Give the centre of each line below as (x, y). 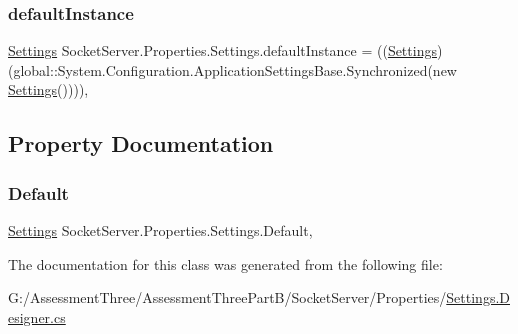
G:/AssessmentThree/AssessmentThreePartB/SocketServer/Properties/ (227, 297)
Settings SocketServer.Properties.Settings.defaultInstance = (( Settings (222, 50)
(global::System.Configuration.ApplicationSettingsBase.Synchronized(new (232, 69)
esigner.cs (37, 316)
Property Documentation (141, 143)
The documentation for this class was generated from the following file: (225, 263)
